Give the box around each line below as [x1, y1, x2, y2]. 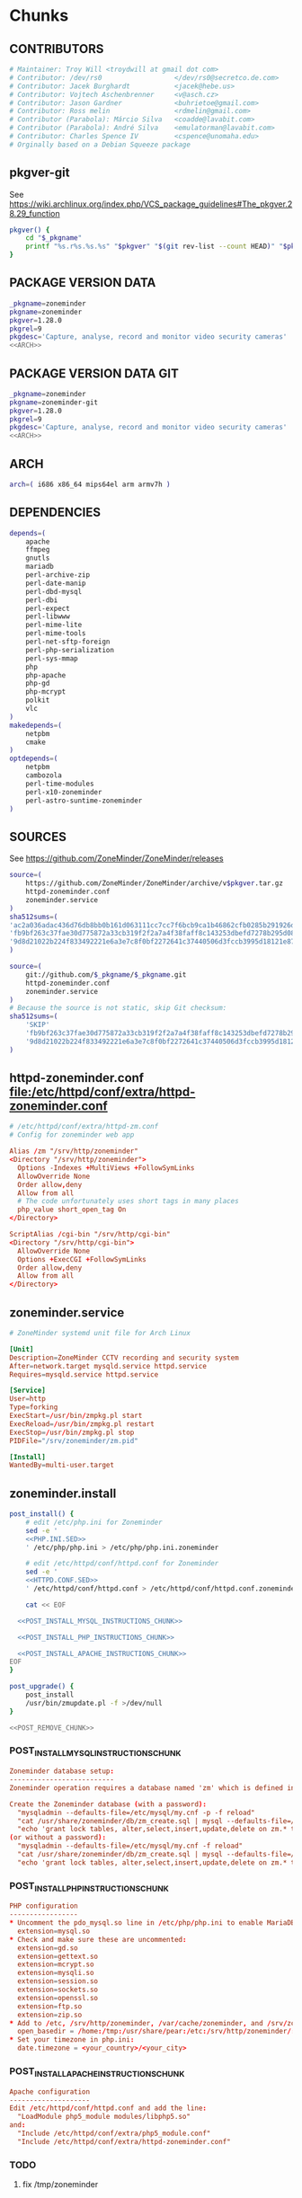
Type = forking [9, 1403, 58, 1412]
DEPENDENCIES [9, 505, 102, 520]
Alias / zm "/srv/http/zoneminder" [9, 1147, 139, 1156]
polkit [25, 696, 50, 705]
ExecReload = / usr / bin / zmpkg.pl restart [9, 1419, 155, 1429]
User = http [9, 1395, 47, 1404]
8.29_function [9, 208, 60, 218]
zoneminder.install [9, 1485, 117, 1501]
